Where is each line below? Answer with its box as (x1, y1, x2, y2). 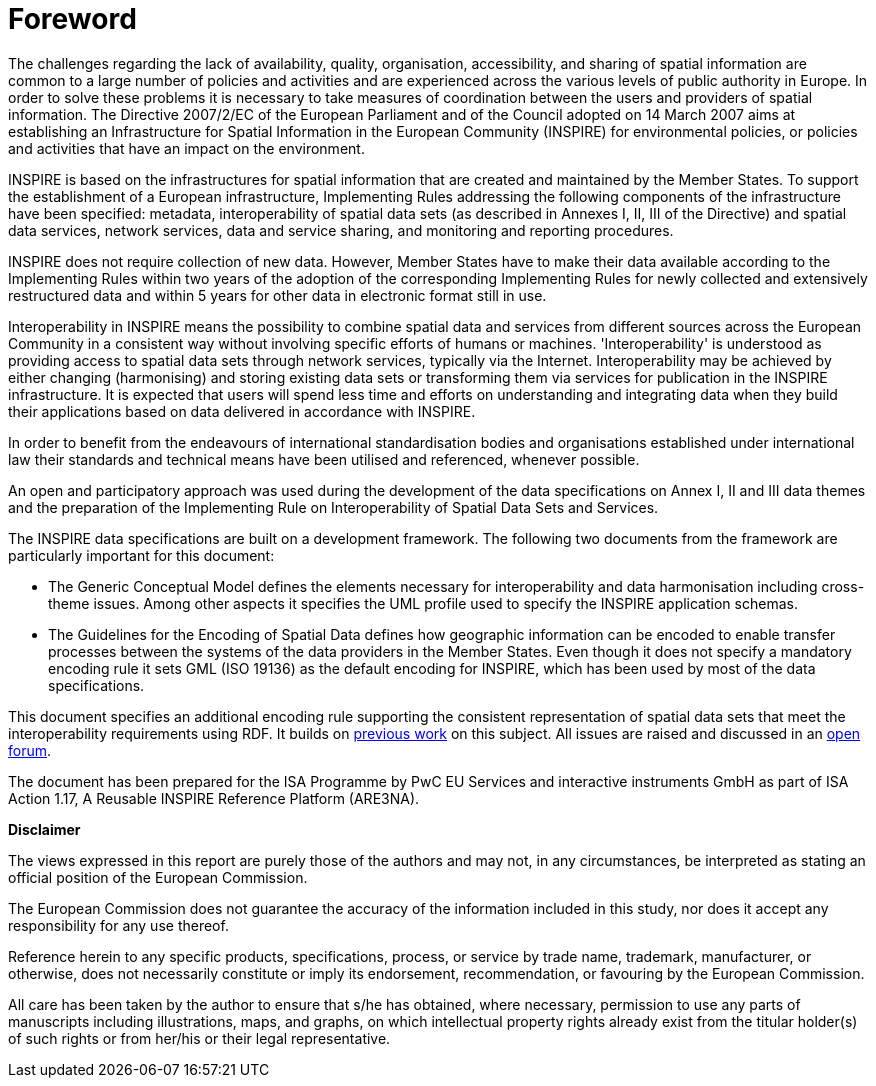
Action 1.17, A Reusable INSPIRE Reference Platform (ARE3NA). (8, 789, 420, 807)
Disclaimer (8, 820, 81, 838)
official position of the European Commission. (8, 868, 308, 886)
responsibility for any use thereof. (8, 916, 229, 934)
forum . (8, 741, 52, 759)
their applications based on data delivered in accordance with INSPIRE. (8, 402, 476, 420)
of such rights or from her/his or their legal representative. (8, 1029, 391, 1047)
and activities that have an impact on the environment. (8, 139, 365, 157)
